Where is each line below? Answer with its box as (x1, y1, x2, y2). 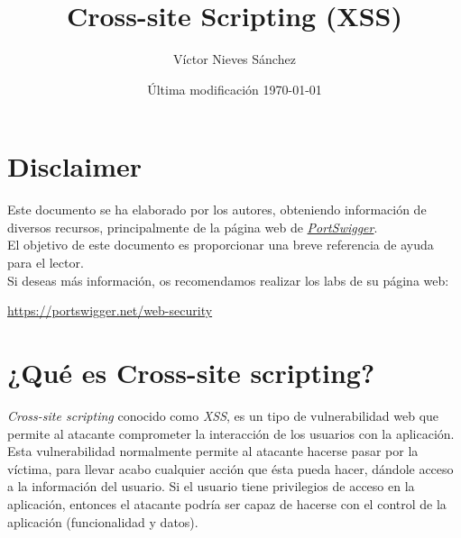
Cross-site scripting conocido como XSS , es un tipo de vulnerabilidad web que (7, 406, 439, 424)
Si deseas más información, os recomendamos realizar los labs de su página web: (7, 270, 449, 289)
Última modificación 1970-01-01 (147, 79, 322, 98)
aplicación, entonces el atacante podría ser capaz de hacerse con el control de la (7, 494, 447, 513)
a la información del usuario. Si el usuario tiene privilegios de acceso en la (7, 477, 415, 496)
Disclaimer (7, 148, 143, 185)
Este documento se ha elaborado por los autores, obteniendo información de (7, 200, 427, 219)
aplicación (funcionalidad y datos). (7, 512, 198, 531)
